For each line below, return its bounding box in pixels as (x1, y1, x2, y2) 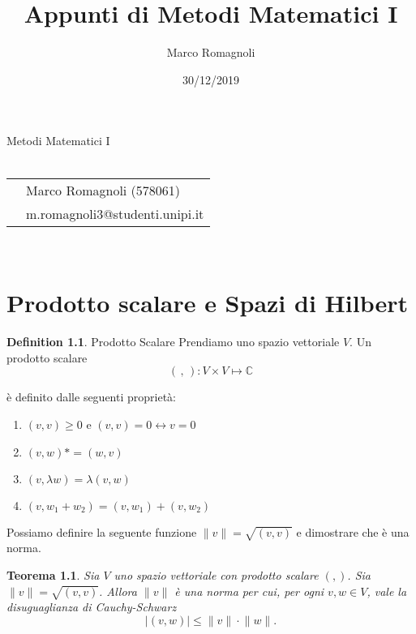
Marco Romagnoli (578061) (26, 180, 181, 199)
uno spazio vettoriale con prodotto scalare (114, 566, 319, 583)
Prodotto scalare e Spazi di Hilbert (6, 286, 408, 319)
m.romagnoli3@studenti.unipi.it (26, 203, 204, 223)
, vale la (367, 582, 407, 599)
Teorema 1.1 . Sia (6, 566, 100, 583)
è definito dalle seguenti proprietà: (6, 388, 177, 405)
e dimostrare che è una (296, 523, 410, 540)
